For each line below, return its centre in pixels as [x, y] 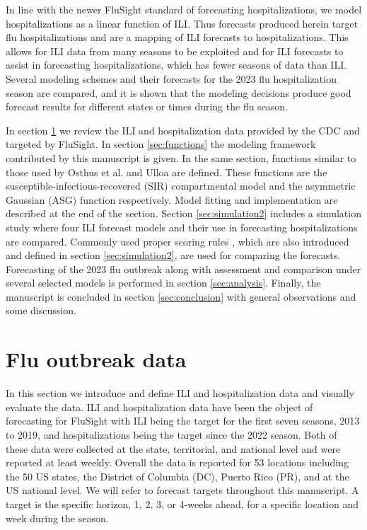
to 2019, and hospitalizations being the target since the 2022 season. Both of [171, 434]
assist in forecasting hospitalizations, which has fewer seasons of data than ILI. [176, 65]
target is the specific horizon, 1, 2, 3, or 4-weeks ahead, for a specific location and [182, 503]
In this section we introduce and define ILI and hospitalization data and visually [180, 393]
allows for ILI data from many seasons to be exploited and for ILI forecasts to [175, 51]
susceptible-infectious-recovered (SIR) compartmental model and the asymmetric [181, 186]
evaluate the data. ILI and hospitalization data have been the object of [159, 407]
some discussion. [41, 310]
